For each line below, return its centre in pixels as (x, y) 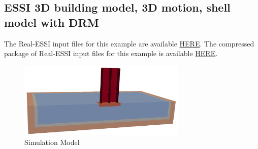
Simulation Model (52, 142)
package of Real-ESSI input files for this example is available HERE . (111, 53)
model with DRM (52, 22)
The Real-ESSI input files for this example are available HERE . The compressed (129, 43)
